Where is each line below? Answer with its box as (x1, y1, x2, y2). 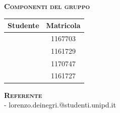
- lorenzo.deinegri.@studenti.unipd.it (4, 99, 116, 110)
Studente (8, 20, 39, 31)
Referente (4, 89, 42, 100)
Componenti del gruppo (4, 1, 90, 11)
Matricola (46, 20, 81, 31)
